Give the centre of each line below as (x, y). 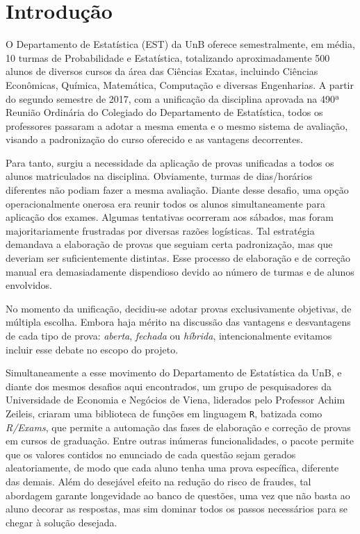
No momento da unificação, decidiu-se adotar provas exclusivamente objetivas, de (179, 308)
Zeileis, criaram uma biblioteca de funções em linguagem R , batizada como (164, 413)
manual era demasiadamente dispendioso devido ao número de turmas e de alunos (180, 271)
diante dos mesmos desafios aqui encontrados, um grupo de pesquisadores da (169, 386)
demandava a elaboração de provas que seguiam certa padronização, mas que (169, 244)
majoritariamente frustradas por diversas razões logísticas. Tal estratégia (160, 230)
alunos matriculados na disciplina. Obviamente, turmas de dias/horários (159, 176)
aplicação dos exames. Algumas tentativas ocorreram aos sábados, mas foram (170, 217)
